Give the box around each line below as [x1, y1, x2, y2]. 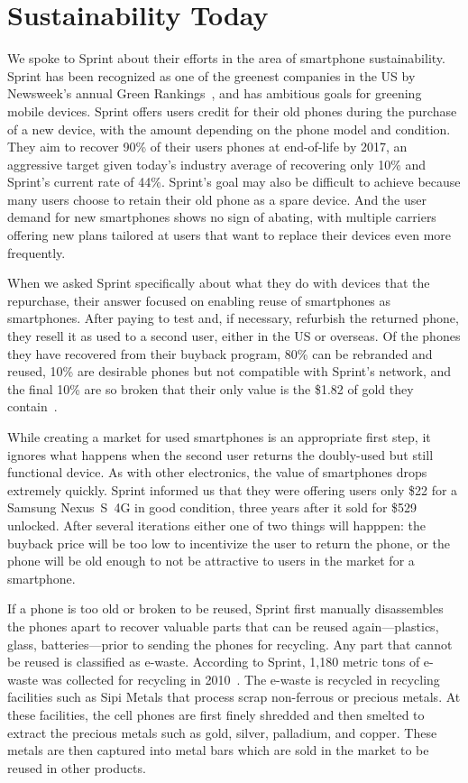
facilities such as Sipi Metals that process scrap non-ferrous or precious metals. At [7, 687, 461, 706]
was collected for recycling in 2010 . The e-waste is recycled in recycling [41, 669, 440, 688]
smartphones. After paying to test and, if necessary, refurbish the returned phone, [7, 309, 459, 327]
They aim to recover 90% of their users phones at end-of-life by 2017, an [7, 137, 408, 156]
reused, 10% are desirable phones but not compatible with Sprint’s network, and [7, 362, 452, 381]
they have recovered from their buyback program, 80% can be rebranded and [7, 344, 433, 363]
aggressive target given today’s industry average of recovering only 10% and [7, 154, 427, 173]
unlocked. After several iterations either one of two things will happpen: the [7, 515, 426, 534]
